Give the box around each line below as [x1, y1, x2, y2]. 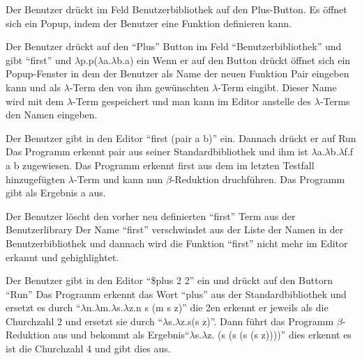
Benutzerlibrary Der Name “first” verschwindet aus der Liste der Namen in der [6, 222, 344, 237]
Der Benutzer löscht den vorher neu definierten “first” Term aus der [6, 208, 296, 223]
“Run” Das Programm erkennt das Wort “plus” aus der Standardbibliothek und [6, 286, 347, 301]
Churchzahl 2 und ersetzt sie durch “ [6, 313, 163, 328]
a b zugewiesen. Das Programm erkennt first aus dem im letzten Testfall [6, 157, 315, 172]
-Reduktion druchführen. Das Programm [171, 171, 345, 186]
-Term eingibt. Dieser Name [218, 79, 337, 94]
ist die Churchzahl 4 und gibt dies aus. [6, 341, 171, 356]
